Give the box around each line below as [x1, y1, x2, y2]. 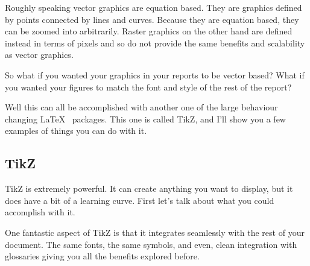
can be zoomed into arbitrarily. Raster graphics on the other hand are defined [5, 25, 293, 37]
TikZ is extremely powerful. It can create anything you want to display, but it [5, 182, 293, 195]
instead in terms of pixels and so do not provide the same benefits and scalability [5, 36, 305, 49]
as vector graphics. [5, 48, 74, 61]
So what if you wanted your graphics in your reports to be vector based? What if [5, 68, 305, 81]
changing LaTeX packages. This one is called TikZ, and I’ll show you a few [5, 112, 286, 125]
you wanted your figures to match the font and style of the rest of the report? [5, 80, 292, 93]
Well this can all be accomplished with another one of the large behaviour [5, 101, 278, 113]
